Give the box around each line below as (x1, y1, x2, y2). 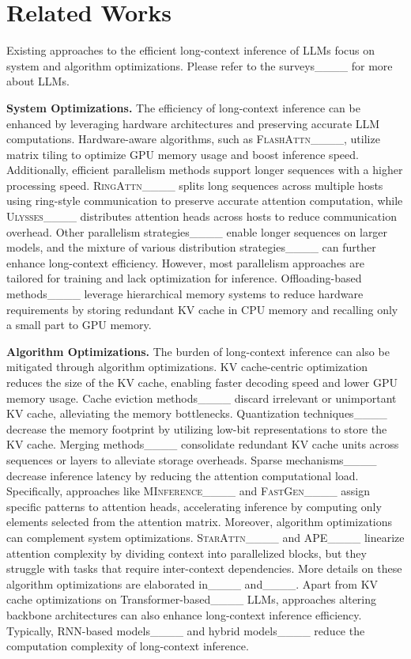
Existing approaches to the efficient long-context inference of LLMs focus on (6, 42, 375, 59)
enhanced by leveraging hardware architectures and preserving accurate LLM (6, 115, 380, 131)
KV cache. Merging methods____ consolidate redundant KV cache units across (6, 436, 399, 453)
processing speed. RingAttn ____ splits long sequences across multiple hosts (6, 176, 383, 193)
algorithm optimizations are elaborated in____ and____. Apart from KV (6, 575, 379, 592)
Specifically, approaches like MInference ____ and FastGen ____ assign (6, 483, 371, 499)
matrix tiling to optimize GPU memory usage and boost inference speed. (6, 146, 359, 162)
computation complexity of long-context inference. (6, 638, 249, 654)
